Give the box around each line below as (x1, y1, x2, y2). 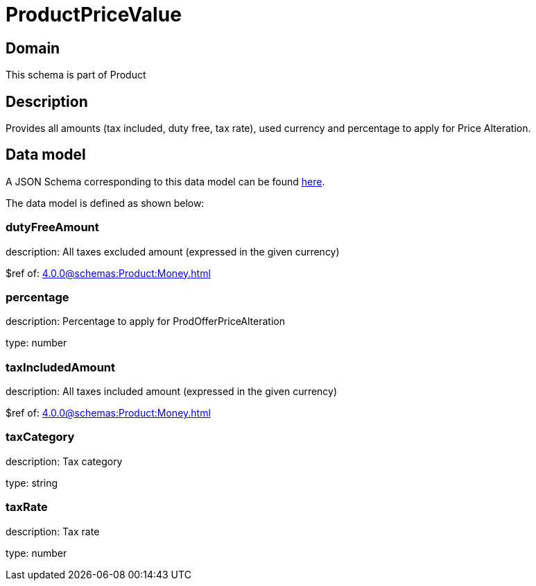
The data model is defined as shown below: (6, 196, 205, 209)
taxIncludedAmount (6, 360, 115, 374)
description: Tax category (6, 455, 123, 467)
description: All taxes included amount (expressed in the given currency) (6, 385, 338, 398)
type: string (6, 476, 58, 489)
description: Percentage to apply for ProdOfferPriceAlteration (6, 315, 285, 328)
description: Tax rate (6, 525, 100, 537)
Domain (6, 39, 60, 57)
